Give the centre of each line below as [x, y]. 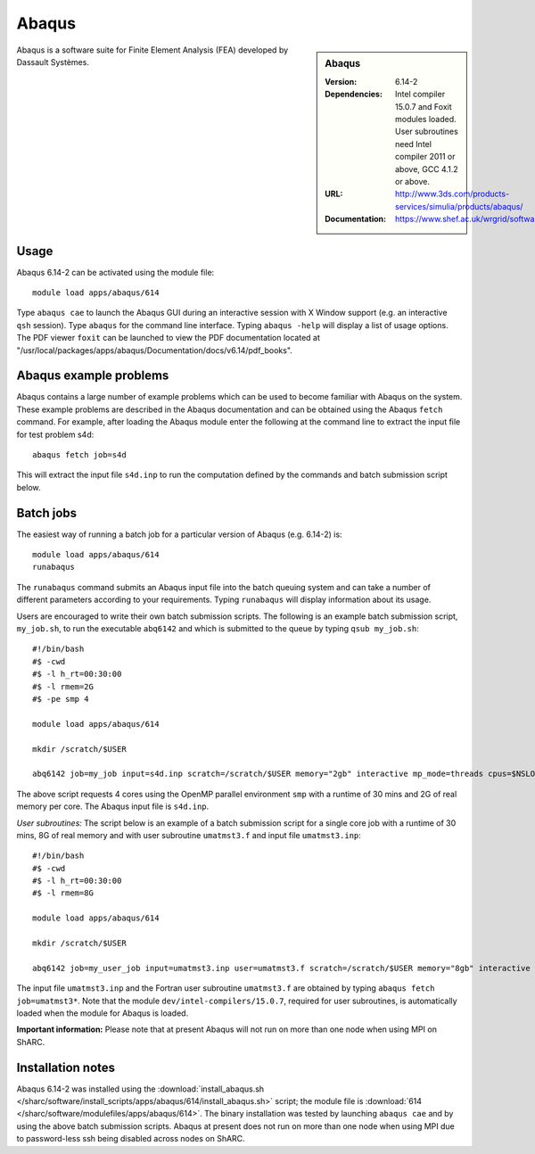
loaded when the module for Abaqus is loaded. [103, 1013]
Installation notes [66, 1067]
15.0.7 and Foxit [424, 106]
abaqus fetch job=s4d [79, 455]
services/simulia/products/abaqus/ [459, 206]
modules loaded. [426, 119]
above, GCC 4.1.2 [427, 169]
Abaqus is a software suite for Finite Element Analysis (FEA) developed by [152, 50]
